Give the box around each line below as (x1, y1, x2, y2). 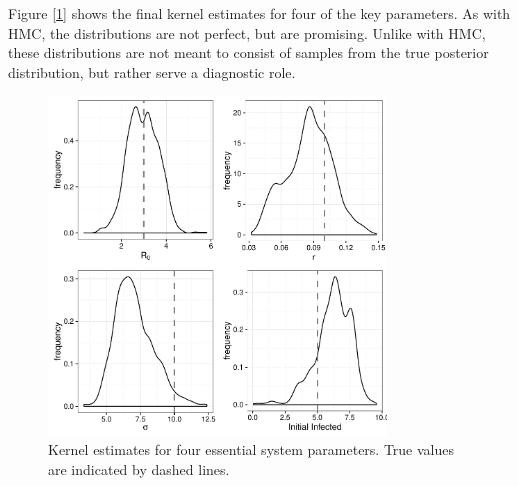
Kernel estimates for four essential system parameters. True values (48, 439, 455, 460)
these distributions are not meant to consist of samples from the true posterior (8, 42, 489, 63)
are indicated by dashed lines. (48, 458, 230, 479)
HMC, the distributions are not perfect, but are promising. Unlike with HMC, (8, 22, 486, 43)
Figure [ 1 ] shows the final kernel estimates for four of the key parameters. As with (8, 3, 511, 23)
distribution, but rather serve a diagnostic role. (8, 61, 296, 82)
